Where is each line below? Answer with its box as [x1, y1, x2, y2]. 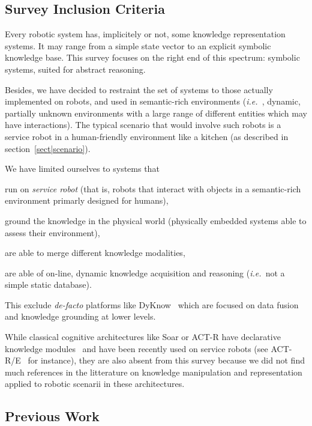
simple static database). [5, 278, 92, 291]
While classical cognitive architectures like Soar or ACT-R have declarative [5, 330, 281, 343]
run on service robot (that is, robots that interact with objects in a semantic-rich [5, 182, 301, 195]
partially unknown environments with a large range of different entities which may [5, 106, 307, 119]
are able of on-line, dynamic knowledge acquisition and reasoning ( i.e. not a [5, 266, 285, 279]
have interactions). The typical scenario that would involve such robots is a [5, 118, 281, 131]
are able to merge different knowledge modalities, [5, 246, 185, 259]
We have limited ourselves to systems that [5, 162, 160, 175]
